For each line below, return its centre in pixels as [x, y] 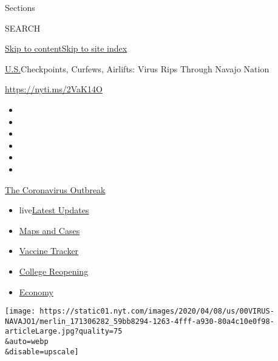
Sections [20, 7]
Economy [36, 291]
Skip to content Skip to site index [66, 48]
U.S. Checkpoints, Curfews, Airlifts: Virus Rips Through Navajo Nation [137, 68]
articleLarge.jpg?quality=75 [64, 332]
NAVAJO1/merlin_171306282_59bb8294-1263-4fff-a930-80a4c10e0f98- [140, 321]
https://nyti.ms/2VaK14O [54, 89]
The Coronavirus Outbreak [55, 189]
